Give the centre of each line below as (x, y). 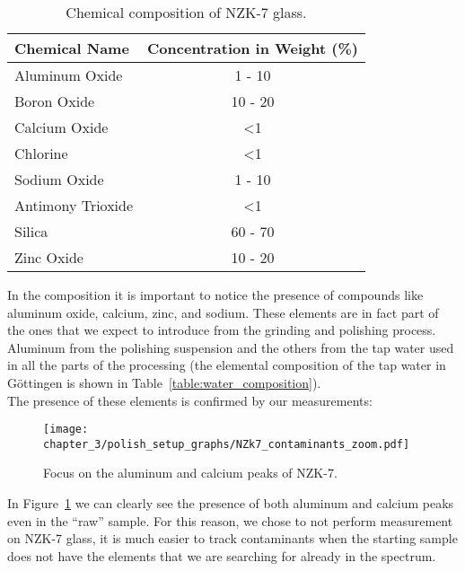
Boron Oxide (55, 101)
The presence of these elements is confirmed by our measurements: (190, 400)
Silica (31, 231)
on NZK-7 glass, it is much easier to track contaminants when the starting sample (232, 538)
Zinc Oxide (49, 257)
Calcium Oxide (61, 127)
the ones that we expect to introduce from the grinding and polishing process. (222, 330)
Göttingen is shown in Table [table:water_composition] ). (164, 382)
